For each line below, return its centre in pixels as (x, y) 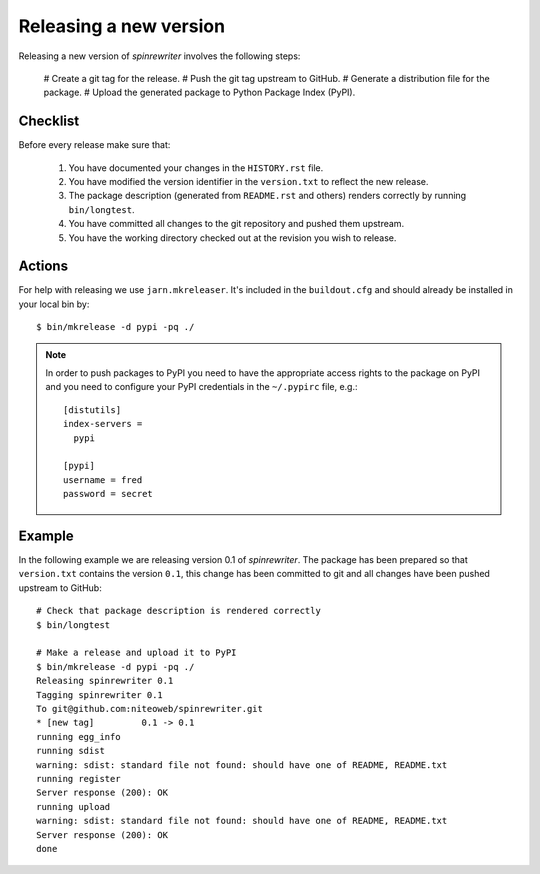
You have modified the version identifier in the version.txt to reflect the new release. (248, 182)
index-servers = (103, 424)
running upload (73, 806)
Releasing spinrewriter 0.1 (105, 681)
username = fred (103, 479)
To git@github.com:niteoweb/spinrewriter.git (150, 708)
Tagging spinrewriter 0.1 (100, 694)
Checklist (49, 121)
